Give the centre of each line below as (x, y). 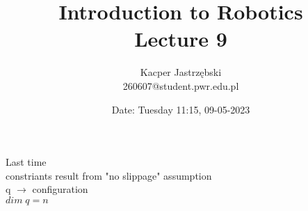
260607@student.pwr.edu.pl (181, 85)
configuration (60, 189)
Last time (26, 162)
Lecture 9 (181, 39)
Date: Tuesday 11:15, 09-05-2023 (181, 109)
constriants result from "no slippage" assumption (109, 175)
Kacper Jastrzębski (181, 72)
